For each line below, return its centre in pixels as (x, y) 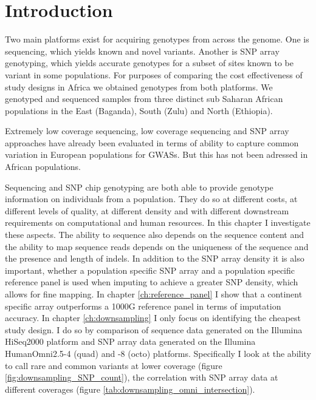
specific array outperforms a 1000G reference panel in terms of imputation (143, 306)
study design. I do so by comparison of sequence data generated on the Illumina (154, 329)
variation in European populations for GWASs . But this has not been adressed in (156, 154)
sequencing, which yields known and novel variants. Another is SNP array (142, 51)
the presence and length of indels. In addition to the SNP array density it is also (155, 258)
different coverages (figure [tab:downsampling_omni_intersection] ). (130, 389)
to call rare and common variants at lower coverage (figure (114, 365)
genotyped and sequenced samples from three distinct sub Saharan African (144, 99)
